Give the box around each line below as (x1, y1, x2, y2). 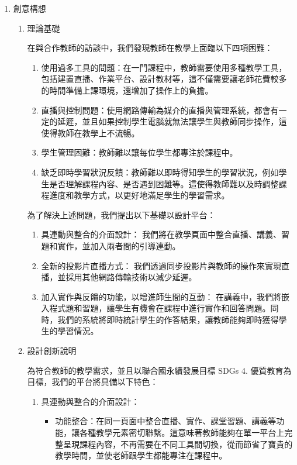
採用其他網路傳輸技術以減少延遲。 (65, 271, 197, 283)
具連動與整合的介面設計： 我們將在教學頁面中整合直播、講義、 (41, 228, 282, 240)
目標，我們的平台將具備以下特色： (27, 376, 158, 388)
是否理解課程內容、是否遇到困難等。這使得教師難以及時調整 (49, 177, 279, 190)
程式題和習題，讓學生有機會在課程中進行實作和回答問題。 (49, 302, 271, 314)
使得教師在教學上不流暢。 (41, 126, 140, 139)
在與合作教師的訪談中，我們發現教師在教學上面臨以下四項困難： (27, 42, 273, 54)
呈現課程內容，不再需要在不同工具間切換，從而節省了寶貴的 (63, 438, 293, 450)
